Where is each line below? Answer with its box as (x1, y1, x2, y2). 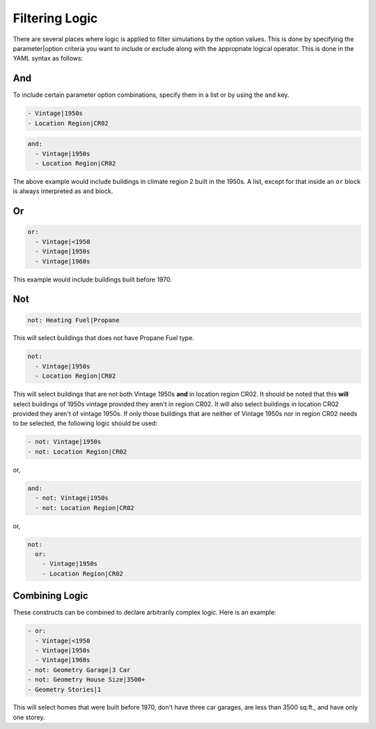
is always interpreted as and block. (13, 187, 113, 195)
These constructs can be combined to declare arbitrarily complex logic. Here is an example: (13, 608, 276, 617)
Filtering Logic (13, 10, 98, 26)
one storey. (13, 713, 45, 721)
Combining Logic (13, 590, 88, 602)
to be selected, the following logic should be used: (13, 419, 158, 428)
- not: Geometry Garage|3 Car (27, 666, 131, 674)
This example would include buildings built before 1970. (13, 275, 172, 284)
